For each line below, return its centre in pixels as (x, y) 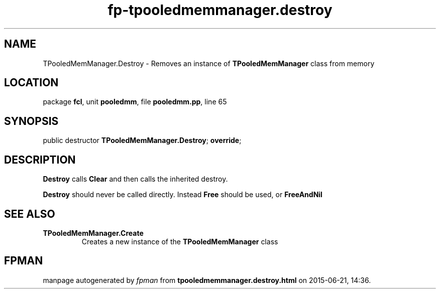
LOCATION (31, 83)
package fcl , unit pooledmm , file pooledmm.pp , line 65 (135, 102)
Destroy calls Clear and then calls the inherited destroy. (135, 179)
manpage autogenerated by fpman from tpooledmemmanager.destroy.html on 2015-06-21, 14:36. (207, 280)
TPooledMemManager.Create (93, 233)
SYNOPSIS (31, 121)
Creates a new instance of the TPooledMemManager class (180, 241)
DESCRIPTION (40, 160)
